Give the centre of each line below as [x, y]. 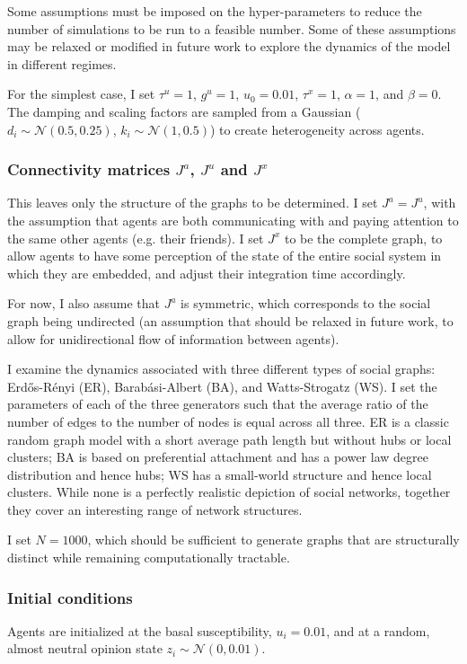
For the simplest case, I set [81, 94]
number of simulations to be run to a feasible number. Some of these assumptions [232, 28]
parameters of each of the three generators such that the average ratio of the [218, 404]
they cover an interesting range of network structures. [155, 509]
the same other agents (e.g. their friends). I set [136, 238]
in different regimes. [62, 63]
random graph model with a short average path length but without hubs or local [229, 439]
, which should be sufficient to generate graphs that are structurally [273, 540]
